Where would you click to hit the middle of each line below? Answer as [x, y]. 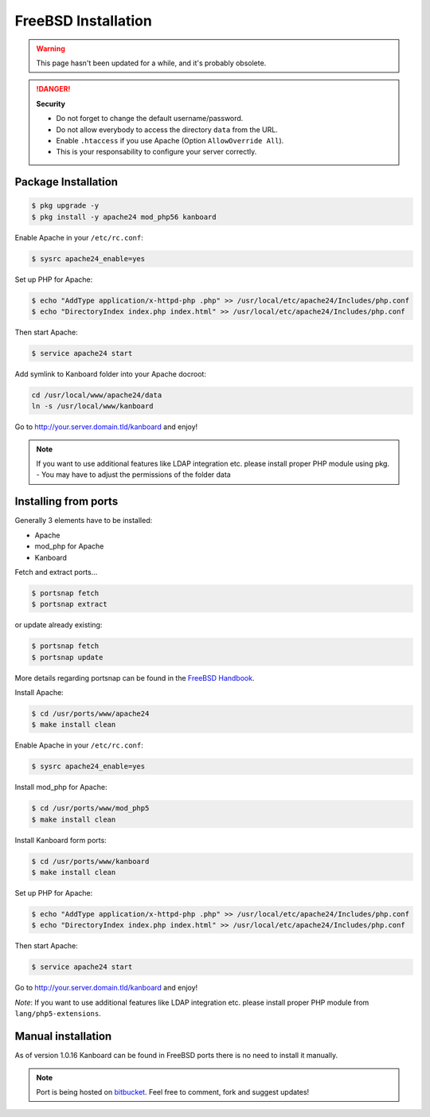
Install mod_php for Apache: [61, 787]
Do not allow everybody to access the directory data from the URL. [167, 129]
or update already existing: [59, 625]
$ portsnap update [67, 657]
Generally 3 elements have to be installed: [84, 521]
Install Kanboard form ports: [61, 840]
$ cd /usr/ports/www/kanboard [90, 861]
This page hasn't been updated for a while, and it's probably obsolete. [151, 63]
